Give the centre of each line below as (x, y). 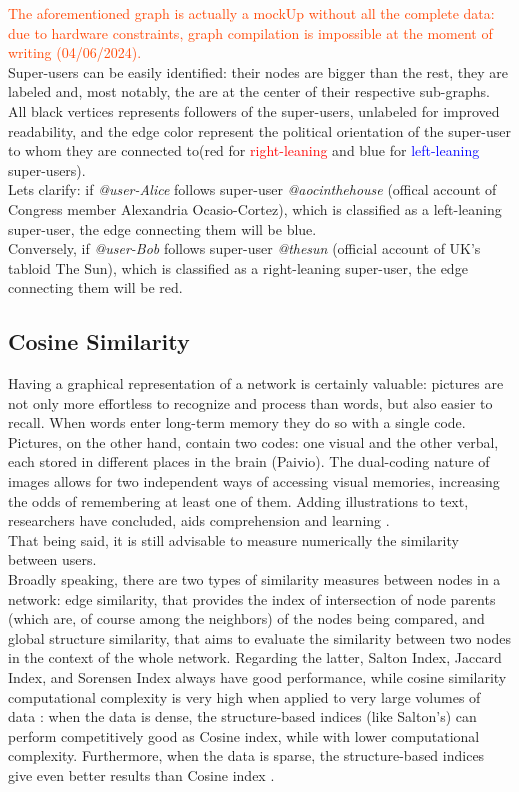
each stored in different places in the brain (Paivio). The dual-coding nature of (249, 461)
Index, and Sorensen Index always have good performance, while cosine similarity (257, 677)
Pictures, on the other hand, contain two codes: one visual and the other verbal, (253, 441)
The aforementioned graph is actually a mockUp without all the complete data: (251, 13)
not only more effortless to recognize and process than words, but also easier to (250, 402)
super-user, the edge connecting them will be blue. (162, 228)
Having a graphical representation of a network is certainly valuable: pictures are (256, 383)
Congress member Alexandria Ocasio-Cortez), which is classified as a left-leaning (255, 208)
